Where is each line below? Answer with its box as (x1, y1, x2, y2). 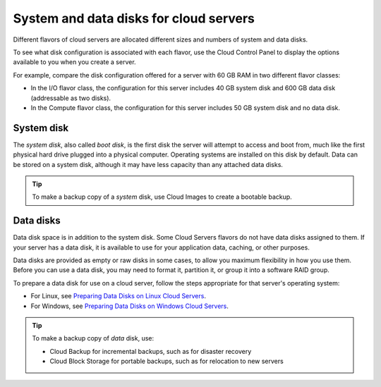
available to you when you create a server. (13, 58, 137, 66)
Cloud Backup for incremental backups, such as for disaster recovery (49, 347, 252, 355)
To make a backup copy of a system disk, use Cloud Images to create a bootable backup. (32, 192, 292, 201)
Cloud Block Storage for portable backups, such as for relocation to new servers (49, 357, 284, 366)
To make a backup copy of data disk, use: (32, 334, 155, 343)
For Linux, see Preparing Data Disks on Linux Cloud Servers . (30, 292, 206, 300)
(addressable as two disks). (30, 94, 111, 102)
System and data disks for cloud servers (13, 11, 255, 26)
